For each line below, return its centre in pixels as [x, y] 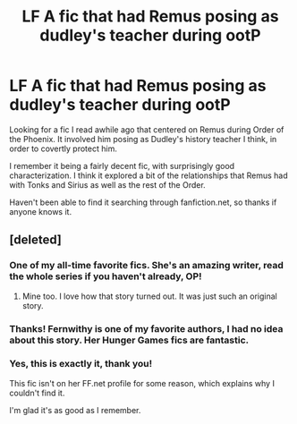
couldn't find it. [37, 393]
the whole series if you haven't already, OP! [106, 276]
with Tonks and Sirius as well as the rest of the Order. [107, 184]
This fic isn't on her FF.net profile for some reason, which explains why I [142, 383]
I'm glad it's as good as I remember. [75, 410]
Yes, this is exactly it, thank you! [81, 364]
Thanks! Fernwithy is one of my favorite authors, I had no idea [146, 328]
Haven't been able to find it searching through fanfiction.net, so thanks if [143, 202]
